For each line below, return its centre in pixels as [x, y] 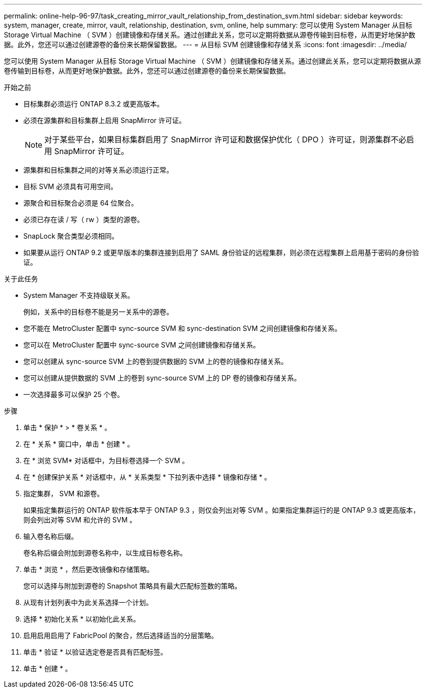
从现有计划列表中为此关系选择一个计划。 [88, 602]
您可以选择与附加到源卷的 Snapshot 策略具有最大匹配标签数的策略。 [133, 586]
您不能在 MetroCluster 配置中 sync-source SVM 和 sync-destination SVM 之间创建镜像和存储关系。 [183, 328]
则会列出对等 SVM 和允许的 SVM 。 [80, 520]
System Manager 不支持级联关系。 [79, 295]
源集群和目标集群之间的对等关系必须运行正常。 [98, 170]
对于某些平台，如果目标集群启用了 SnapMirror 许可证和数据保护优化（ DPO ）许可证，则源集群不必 [225, 139]
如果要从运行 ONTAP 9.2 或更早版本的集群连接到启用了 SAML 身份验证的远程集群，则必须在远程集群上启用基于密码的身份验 [221, 252]
